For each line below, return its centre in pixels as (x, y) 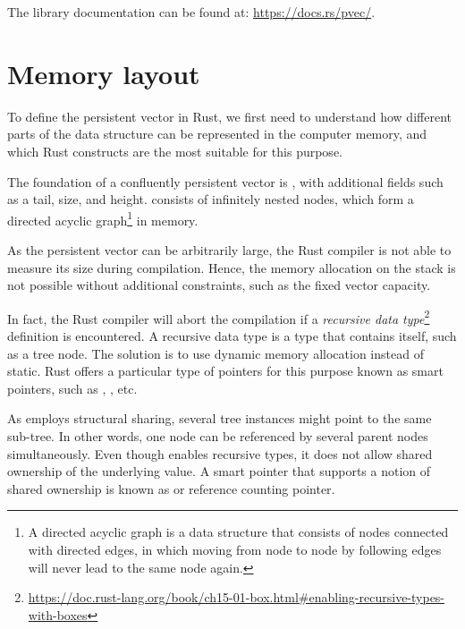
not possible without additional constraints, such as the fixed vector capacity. (219, 285)
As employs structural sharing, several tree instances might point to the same (220, 418)
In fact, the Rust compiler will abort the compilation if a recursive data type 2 (219, 317)
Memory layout (104, 73)
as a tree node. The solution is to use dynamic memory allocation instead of (216, 353)
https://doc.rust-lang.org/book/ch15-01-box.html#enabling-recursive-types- (237, 597)
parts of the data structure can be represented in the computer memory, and (217, 134)
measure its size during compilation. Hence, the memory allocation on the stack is (232, 267)
